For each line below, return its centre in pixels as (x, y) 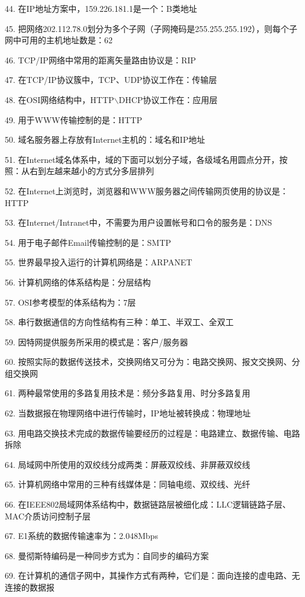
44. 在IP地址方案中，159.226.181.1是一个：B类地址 (101, 8)
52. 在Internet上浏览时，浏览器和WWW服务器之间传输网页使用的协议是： (147, 190)
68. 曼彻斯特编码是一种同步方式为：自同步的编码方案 (107, 555)
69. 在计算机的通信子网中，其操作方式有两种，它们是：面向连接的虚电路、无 (152, 575)
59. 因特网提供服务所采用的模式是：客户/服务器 (97, 341)
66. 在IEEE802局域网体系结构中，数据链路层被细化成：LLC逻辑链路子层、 (148, 504)
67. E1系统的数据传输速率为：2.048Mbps (81, 536)
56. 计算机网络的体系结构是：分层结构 (78, 282)
